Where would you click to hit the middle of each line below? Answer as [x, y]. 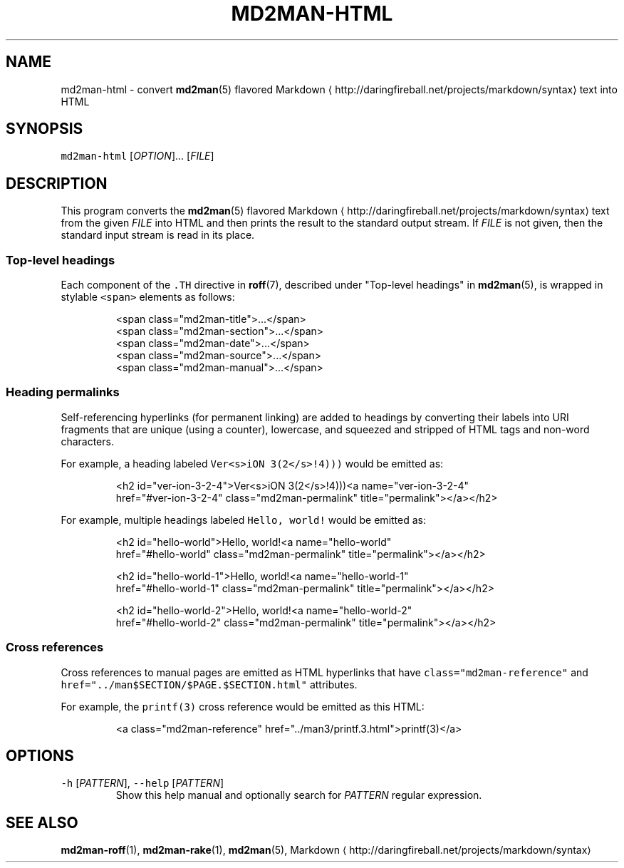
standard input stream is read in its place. [158, 235]
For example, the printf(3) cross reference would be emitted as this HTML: [243, 706]
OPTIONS [40, 755]
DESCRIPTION [57, 183]
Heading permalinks [63, 392]
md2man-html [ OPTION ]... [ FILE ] [137, 156]
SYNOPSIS [45, 129]
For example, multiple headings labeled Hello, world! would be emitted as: [243, 520]
